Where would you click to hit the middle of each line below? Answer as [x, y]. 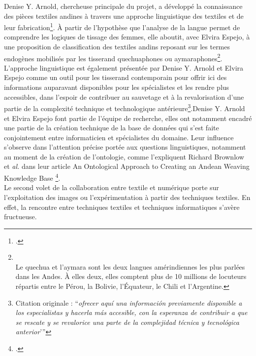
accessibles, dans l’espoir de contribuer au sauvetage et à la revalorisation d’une [124, 97]
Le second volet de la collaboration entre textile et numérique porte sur [112, 187]
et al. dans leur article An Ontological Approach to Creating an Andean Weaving [127, 166]
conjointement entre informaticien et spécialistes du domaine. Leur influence [119, 137]
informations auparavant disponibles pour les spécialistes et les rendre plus [117, 87]
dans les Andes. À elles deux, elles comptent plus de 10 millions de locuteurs [131, 276]
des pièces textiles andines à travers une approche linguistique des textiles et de [124, 16]
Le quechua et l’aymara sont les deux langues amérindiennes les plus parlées [130, 266]
